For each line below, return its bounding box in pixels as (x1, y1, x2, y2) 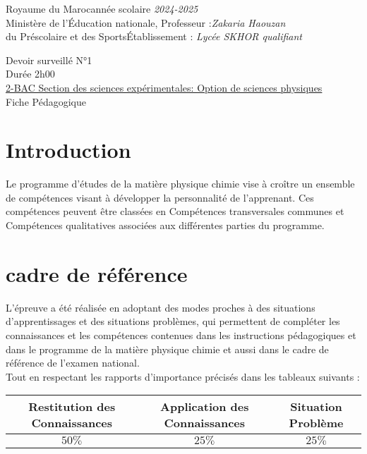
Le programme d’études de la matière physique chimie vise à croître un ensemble (6, 176, 355, 191)
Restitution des (28, 398, 116, 415)
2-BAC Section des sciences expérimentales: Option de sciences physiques (6, 80, 323, 94)
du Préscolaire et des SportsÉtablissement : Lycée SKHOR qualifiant (6, 29, 303, 44)
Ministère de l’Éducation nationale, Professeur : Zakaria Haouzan (6, 15, 286, 30)
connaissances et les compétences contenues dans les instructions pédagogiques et (6, 327, 356, 342)
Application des (160, 398, 249, 415)
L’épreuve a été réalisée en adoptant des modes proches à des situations (6, 300, 315, 314)
